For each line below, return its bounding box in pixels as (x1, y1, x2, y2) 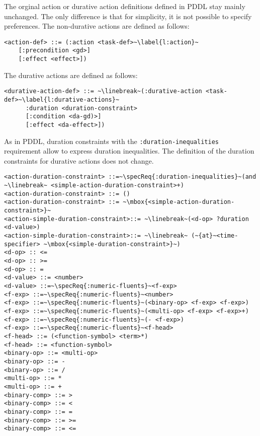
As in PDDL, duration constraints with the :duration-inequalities (4, 135, 219, 146)
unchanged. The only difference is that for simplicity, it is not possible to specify (4, 11, 252, 21)
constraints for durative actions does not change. (4, 155, 154, 166)
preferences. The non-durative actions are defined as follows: (4, 21, 190, 31)
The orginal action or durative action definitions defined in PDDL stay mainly (4, 1, 245, 11)
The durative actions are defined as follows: (4, 69, 138, 80)
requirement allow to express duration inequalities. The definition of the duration (4, 146, 254, 156)
